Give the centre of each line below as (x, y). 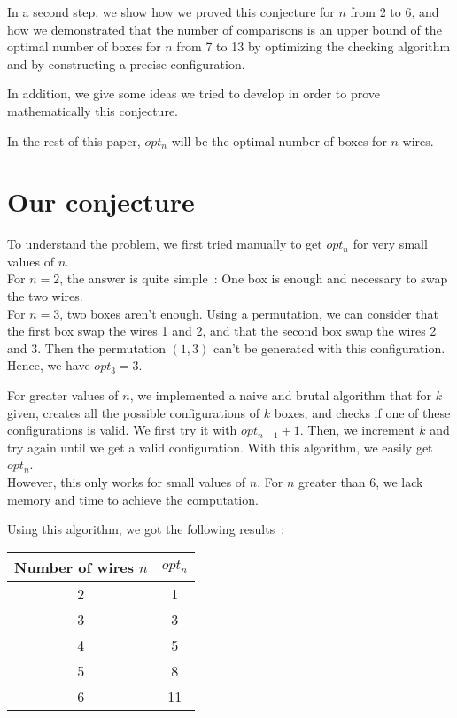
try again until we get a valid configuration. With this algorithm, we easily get (220, 447)
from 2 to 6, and (395, 12)
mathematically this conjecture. (93, 110)
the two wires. (45, 296)
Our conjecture (101, 201)
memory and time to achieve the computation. (133, 499)
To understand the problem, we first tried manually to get (165, 244)
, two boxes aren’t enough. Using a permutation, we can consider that (249, 313)
